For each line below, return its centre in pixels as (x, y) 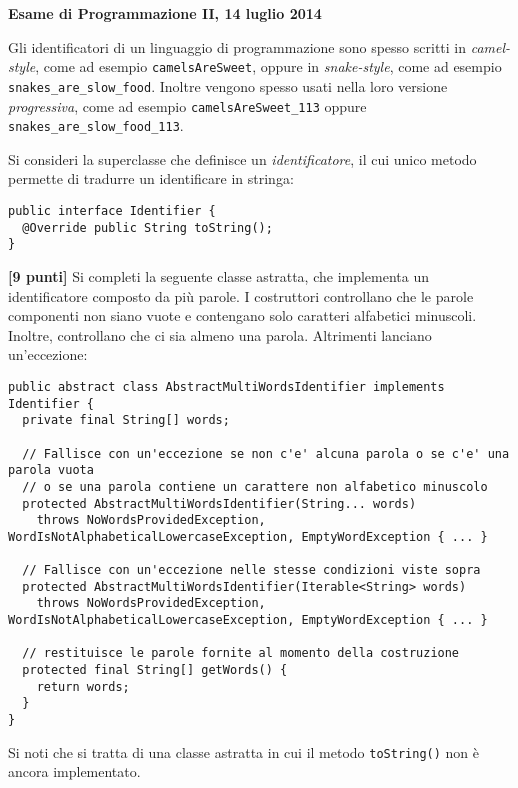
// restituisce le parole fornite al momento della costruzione (241, 653)
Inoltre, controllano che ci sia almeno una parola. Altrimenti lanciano (220, 334)
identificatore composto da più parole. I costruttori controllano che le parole (241, 295)
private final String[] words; (126, 420)
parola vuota (51, 470)
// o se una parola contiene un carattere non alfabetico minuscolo (255, 486)
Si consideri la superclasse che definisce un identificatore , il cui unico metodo (242, 158)
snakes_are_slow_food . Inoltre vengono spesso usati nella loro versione (228, 85)
